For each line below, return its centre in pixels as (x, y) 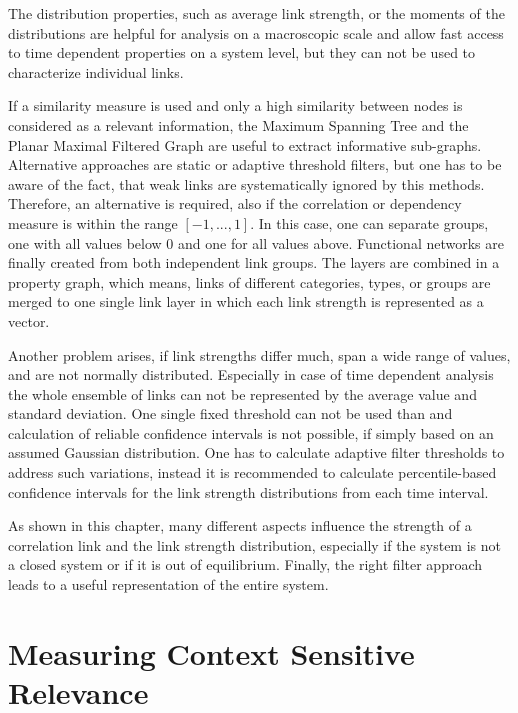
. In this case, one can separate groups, (369, 222)
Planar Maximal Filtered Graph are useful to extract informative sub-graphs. (245, 144)
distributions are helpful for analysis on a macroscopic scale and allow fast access (256, 32)
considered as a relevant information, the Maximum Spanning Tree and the (238, 124)
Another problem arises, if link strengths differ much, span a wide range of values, (259, 354)
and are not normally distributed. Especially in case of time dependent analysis (251, 374)
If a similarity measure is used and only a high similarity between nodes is (235, 105)
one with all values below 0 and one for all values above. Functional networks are (256, 242)
